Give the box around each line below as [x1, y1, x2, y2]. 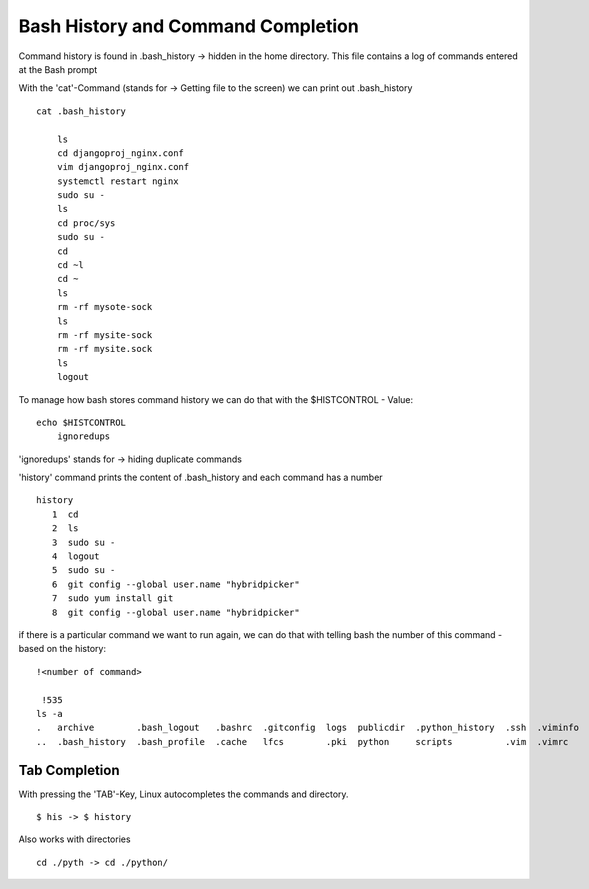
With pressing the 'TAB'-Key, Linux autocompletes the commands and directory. [18, 788, 349, 800]
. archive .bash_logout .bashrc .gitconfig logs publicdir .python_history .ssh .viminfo [36, 722, 580, 734]
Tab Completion [18, 761, 120, 779]
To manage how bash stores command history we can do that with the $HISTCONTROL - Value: [18, 393, 414, 405]
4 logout [51, 551, 100, 562]
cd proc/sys [56, 217, 116, 229]
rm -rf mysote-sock [56, 301, 153, 313]
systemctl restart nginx [56, 175, 179, 187]
